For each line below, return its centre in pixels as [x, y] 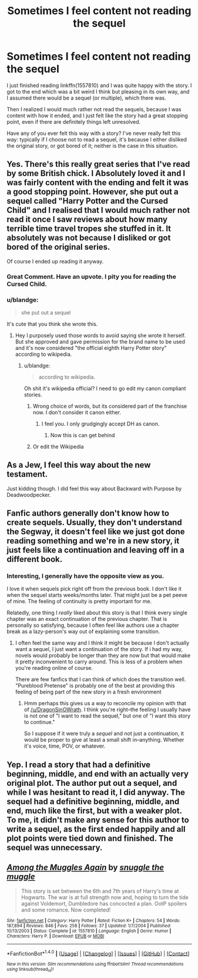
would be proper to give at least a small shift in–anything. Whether [104, 740]
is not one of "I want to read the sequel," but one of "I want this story [107, 716]
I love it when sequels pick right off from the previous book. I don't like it [94, 589]
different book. [35, 559]
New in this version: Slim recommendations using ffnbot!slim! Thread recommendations [95, 964]
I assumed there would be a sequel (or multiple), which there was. [86, 98]
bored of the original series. [58, 247]
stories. [33, 394]
